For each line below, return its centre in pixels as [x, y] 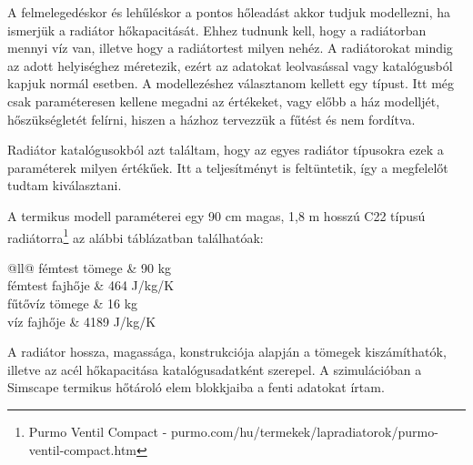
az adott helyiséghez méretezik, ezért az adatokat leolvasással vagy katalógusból [230, 65]
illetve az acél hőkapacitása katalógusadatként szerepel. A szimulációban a [215, 369]
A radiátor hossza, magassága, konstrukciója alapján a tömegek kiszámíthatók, [227, 352]
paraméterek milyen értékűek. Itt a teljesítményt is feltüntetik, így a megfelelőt [228, 167]
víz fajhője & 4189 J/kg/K [82, 321]
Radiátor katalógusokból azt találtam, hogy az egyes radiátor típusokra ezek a [226, 150]
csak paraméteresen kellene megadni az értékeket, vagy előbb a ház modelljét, [224, 101]
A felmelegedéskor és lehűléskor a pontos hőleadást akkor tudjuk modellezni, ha [229, 12]
